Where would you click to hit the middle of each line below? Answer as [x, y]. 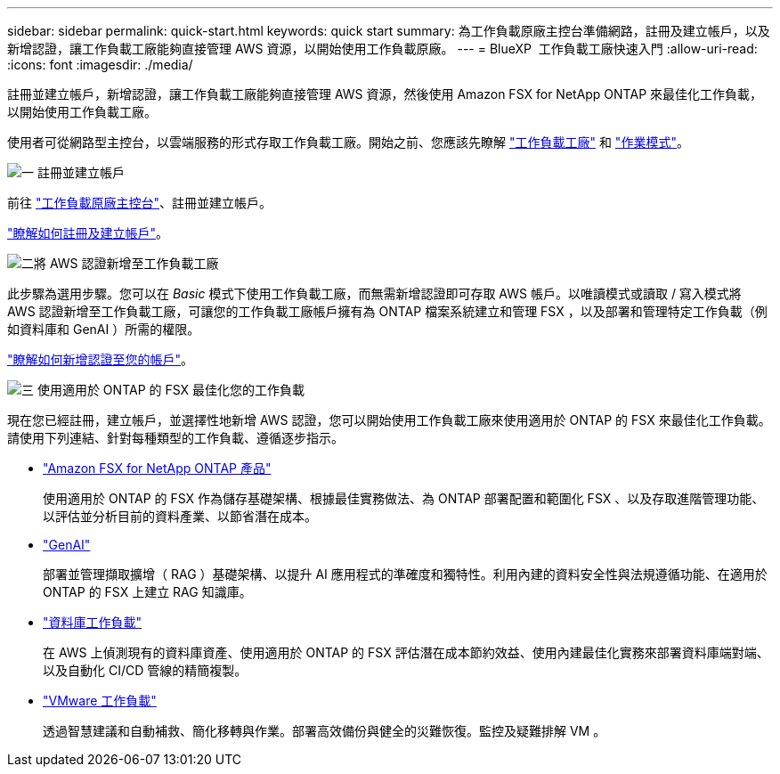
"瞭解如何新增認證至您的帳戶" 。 [101, 359]
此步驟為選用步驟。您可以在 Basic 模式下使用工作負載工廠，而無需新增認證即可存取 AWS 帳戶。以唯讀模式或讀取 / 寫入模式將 [374, 293]
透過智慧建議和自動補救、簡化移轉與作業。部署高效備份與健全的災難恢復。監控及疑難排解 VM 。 [325, 731]
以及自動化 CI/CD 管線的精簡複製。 [145, 670]
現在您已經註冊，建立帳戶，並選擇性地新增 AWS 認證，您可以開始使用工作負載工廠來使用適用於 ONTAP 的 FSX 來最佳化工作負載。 [389, 420]
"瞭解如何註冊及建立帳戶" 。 [88, 233]
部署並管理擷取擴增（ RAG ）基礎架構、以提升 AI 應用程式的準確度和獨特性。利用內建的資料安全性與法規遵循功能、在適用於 [405, 574]
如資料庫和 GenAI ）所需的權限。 [104, 329]
